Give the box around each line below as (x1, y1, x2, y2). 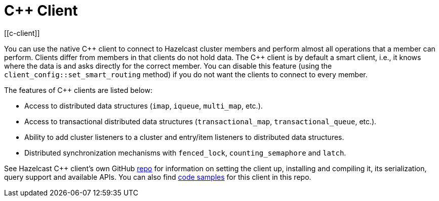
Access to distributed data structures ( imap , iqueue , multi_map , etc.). (24, 101, 263, 110)
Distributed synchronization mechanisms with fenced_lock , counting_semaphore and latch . (24, 148, 346, 157)
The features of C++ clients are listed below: (4, 85, 152, 94)
